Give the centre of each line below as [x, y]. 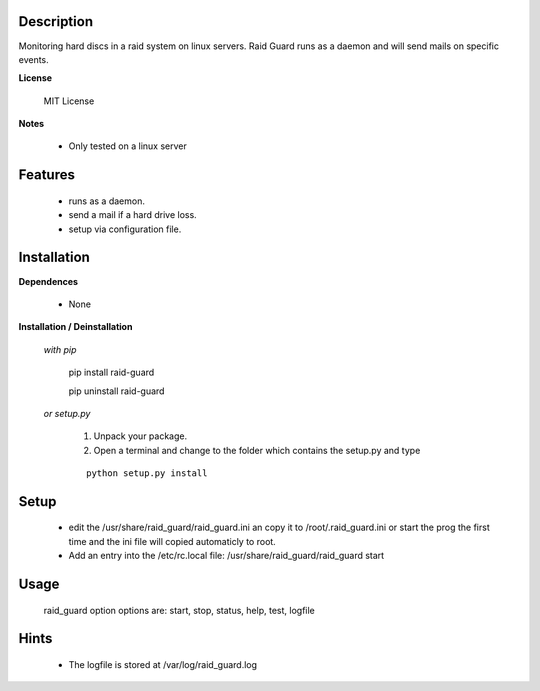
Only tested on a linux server [127, 146]
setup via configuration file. [125, 229]
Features [46, 175]
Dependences [48, 281]
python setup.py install [147, 473]
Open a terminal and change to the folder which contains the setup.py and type [257, 450]
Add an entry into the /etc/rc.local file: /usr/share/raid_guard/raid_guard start [226, 556]
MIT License [69, 101]
